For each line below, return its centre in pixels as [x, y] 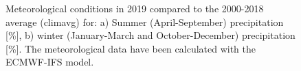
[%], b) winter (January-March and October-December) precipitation [150, 35]
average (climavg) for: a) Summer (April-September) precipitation [145, 22]
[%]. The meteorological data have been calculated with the [131, 48]
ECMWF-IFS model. [50, 62]
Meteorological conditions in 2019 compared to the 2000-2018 [135, 8]
